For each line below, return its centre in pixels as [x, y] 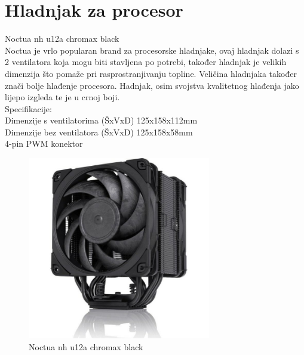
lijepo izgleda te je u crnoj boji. [62, 97]
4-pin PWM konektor [44, 143]
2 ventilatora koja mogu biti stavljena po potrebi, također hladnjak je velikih [146, 62]
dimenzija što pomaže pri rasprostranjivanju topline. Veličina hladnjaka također [151, 73]
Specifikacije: [28, 108]
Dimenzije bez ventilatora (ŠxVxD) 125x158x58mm [99, 132]
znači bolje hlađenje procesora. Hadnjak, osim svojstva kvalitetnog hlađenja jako [152, 85]
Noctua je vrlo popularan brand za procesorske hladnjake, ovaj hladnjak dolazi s [152, 50]
